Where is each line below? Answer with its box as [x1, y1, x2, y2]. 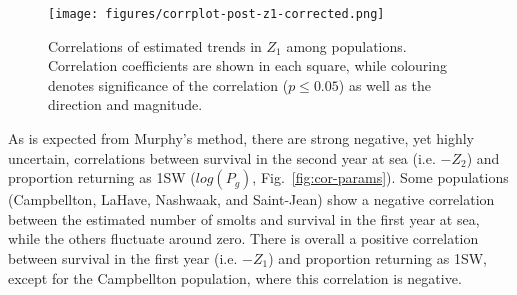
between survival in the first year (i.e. [8, 248, 238, 268]
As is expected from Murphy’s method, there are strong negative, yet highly [8, 128, 475, 149]
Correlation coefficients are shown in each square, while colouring [48, 55, 448, 76]
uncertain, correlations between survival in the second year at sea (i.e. [8, 147, 436, 168]
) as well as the [338, 74, 432, 95]
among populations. [286, 35, 407, 56]
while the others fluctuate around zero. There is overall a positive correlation [8, 228, 479, 249]
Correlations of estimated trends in [48, 35, 262, 56]
